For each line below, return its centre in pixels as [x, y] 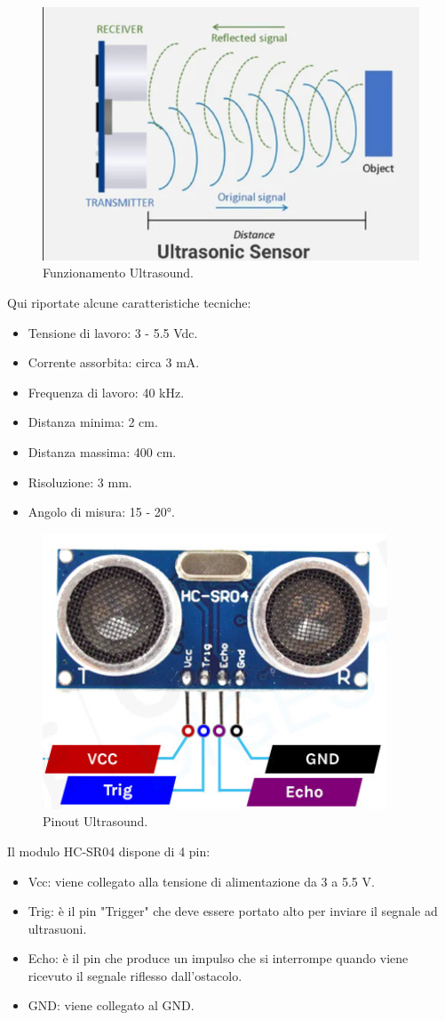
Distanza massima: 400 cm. [102, 451]
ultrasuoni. [57, 928]
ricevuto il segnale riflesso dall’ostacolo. [135, 975]
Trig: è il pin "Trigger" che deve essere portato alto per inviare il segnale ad [233, 911]
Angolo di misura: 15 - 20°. [101, 512]
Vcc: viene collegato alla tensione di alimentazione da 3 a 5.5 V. [201, 881]
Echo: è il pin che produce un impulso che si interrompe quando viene [218, 958]
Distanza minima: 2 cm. [93, 422]
